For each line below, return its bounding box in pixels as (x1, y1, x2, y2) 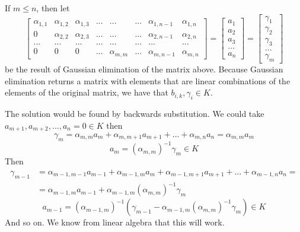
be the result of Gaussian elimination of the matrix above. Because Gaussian (5, 62, 283, 75)
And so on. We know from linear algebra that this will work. (5, 216, 225, 228)
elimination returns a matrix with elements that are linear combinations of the (5, 74, 291, 87)
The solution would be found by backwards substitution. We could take (5, 107, 264, 119)
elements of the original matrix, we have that (5, 86, 168, 98)
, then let (36, 2, 70, 14)
